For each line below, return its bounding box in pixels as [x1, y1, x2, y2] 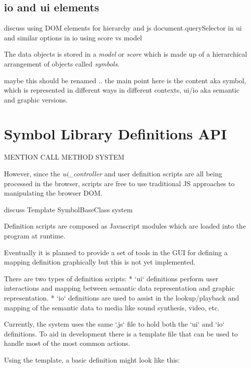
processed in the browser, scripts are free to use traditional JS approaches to [4, 178, 235, 188]
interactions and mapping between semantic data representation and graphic [4, 283, 235, 293]
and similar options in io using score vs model [4, 32, 142, 42]
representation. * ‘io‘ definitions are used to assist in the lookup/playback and [4, 293, 239, 303]
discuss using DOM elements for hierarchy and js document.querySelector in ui [4, 23, 242, 33]
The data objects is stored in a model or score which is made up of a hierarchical [4, 49, 247, 59]
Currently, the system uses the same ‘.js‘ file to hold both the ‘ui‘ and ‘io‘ [4, 319, 225, 329]
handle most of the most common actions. [4, 338, 130, 348]
